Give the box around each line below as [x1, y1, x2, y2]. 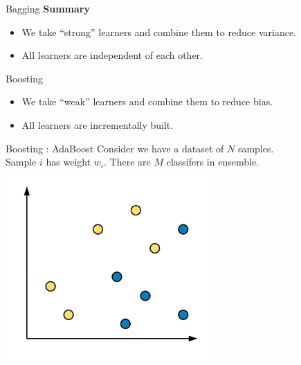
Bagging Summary [6, 1, 90, 15]
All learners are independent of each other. [21, 48, 203, 62]
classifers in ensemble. [166, 154, 259, 169]
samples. [237, 141, 274, 155]
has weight [46, 154, 91, 169]
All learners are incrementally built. [21, 117, 174, 132]
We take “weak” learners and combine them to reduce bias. [21, 94, 273, 109]
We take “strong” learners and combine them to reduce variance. [21, 24, 296, 39]
